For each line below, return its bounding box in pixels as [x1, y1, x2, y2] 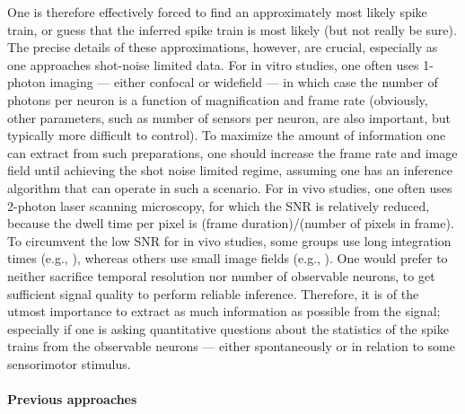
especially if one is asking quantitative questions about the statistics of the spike [7, 319, 449, 338]
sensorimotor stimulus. [7, 354, 131, 373]
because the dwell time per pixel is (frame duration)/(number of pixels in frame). [7, 214, 454, 233]
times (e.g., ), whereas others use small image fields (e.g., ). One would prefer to [7, 249, 448, 268]
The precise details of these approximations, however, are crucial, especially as [7, 38, 438, 57]
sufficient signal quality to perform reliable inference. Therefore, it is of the [7, 284, 419, 303]
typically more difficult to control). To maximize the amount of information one [7, 126, 446, 145]
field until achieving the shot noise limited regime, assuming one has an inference [7, 161, 452, 180]
